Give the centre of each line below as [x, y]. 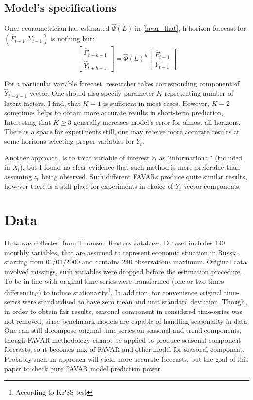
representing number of [199, 93]
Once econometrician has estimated [57, 28]
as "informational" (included [201, 157]
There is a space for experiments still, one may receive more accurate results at [122, 131]
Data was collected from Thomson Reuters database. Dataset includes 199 [115, 243]
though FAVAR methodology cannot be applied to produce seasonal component [123, 339]
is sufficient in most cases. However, [156, 103]
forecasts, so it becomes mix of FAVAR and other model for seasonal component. [125, 349]
